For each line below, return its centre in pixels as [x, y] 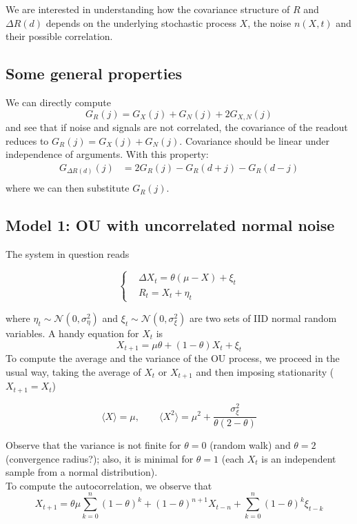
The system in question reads [68, 254]
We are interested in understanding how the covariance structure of [148, 9]
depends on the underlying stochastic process [141, 22]
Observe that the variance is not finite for [93, 445]
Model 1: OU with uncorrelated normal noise [170, 225]
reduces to [27, 140]
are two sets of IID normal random [263, 318]
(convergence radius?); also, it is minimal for [100, 458]
